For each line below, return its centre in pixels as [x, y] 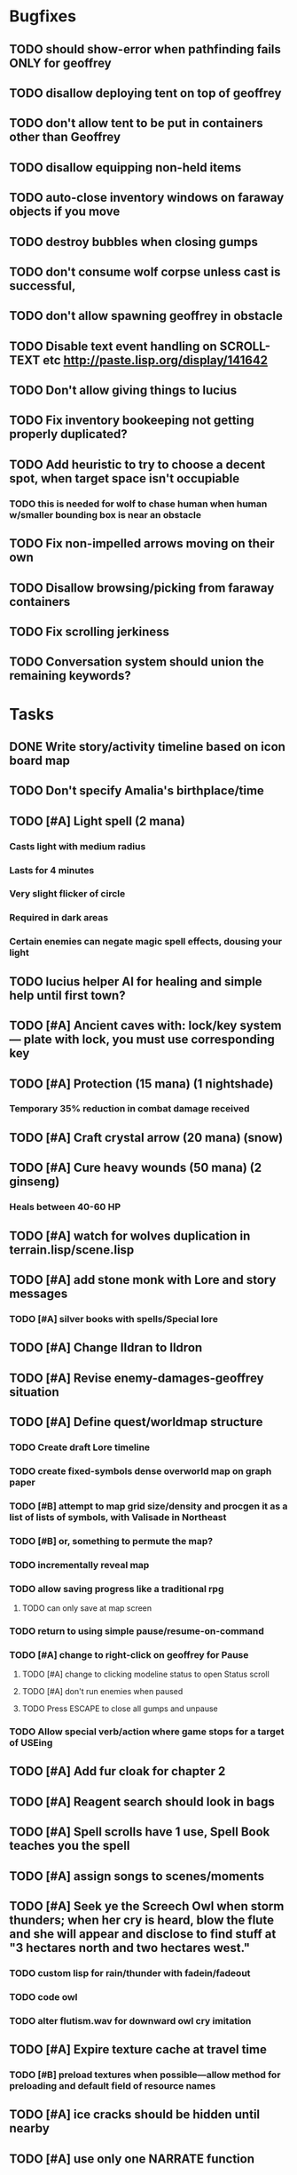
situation [34, 1392]
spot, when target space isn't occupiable [125, 478]
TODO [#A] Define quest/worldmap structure [136, 1422]
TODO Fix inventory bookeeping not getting [132, 421]
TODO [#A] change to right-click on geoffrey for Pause [129, 1654]
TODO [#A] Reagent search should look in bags [142, 1801]
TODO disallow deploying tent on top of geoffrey [145, 93]
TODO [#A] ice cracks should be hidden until [135, 2115]
